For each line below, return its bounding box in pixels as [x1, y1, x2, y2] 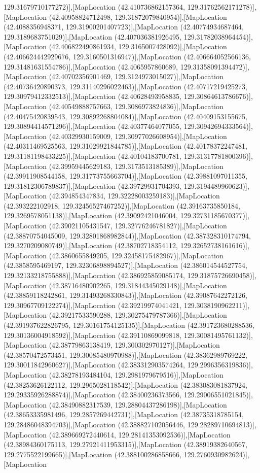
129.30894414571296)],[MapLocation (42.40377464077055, [4, 121, 182, 131]
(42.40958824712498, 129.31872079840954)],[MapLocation [49, 11, 227, 22]
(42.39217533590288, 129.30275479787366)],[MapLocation [49, 310, 227, 320]
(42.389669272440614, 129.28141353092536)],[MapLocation [49, 429, 231, 440]
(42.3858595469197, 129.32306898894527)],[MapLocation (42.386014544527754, [4, 260, 247, 271]
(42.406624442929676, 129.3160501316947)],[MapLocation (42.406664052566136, [4, 51, 251, 61]
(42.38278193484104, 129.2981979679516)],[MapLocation [49, 369, 224, 380]
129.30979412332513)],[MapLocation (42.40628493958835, [4, 91, 182, 102]
